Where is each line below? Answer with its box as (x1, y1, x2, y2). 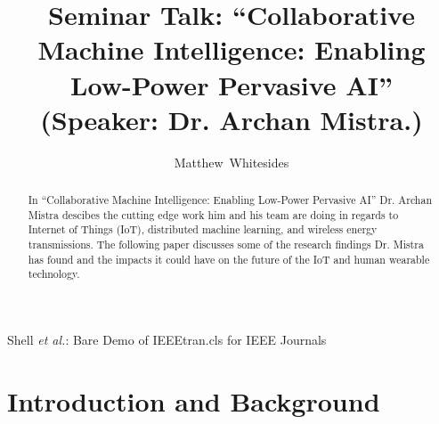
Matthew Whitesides (174, 152, 289, 171)
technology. (28, 266, 80, 281)
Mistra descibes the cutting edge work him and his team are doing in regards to (28, 207, 399, 222)
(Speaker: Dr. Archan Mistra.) (40, 101, 423, 137)
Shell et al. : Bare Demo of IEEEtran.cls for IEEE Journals (7, 330, 327, 349)
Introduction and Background (7, 382, 380, 419)
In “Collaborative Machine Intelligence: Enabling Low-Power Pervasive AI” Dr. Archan (28, 192, 433, 208)
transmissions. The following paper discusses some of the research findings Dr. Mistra (28, 237, 424, 252)
